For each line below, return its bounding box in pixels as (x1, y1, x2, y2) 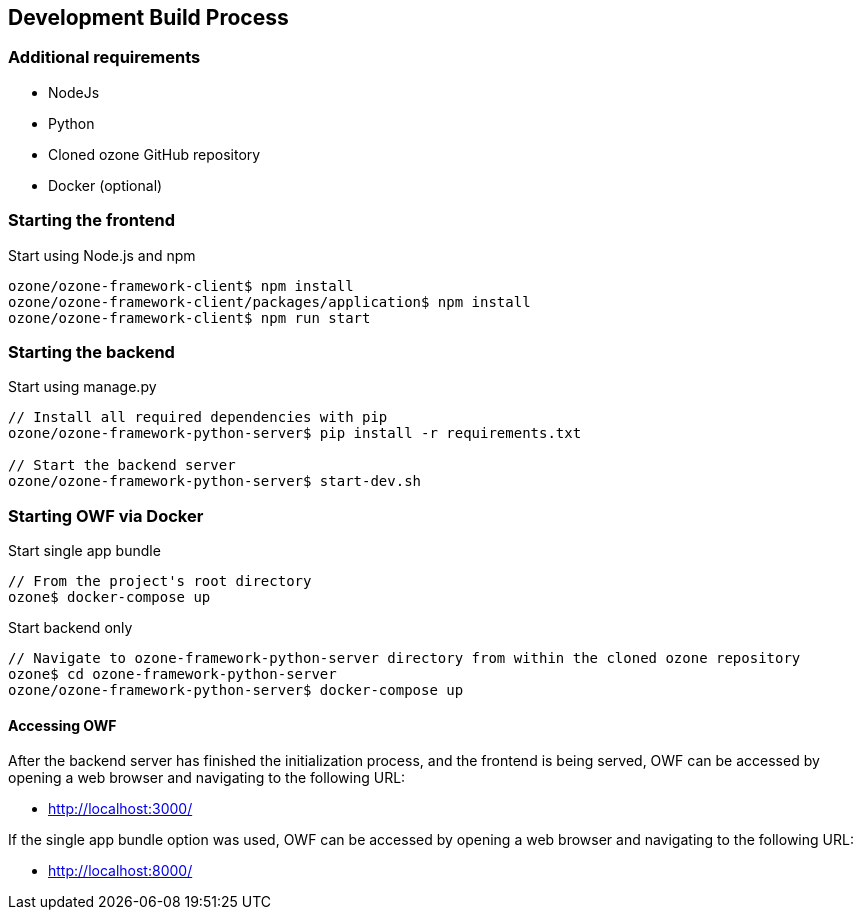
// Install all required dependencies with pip (8, 409, 388, 426)
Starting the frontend (8, 210, 175, 231)
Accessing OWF (8, 716, 117, 734)
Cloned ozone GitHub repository (48, 145, 261, 163)
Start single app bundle (8, 542, 161, 560)
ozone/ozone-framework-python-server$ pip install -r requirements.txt (8, 425, 582, 442)
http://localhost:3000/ (48, 800, 193, 818)
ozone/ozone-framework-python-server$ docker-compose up (8, 682, 464, 699)
